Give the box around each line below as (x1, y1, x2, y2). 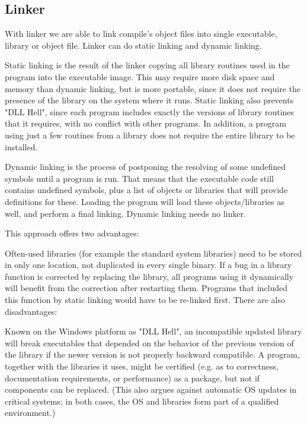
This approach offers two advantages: (5, 227, 139, 239)
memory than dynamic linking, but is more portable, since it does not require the (5, 82, 300, 94)
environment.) (5, 406, 56, 419)
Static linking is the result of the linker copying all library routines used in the (5, 59, 290, 71)
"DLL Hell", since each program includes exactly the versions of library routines (5, 105, 295, 118)
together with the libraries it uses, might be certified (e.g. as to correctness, (5, 360, 279, 373)
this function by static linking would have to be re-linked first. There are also (5, 293, 285, 306)
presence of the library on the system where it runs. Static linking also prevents (5, 94, 294, 106)
